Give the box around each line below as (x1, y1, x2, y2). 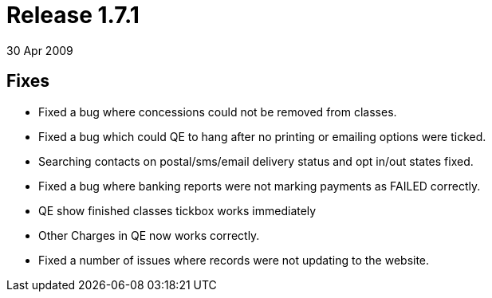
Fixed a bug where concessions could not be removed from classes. (38, 104, 397, 119)
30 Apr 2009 (6, 43, 73, 57)
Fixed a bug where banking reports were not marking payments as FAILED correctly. (38, 178, 481, 193)
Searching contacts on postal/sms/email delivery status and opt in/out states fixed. (38, 154, 474, 168)
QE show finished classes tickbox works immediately (38, 203, 317, 218)
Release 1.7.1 (6, 2, 140, 29)
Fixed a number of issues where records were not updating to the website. (38, 253, 430, 267)
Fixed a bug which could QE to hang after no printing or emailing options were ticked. (38, 129, 486, 143)
